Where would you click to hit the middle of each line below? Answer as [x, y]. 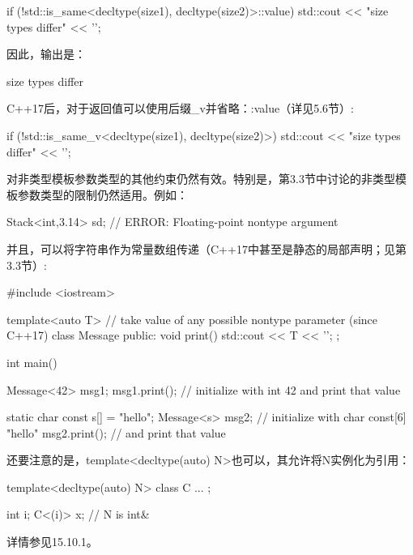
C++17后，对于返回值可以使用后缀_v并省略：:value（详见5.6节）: [180, 108]
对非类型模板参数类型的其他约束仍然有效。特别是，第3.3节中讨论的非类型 [201, 179]
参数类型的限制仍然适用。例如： [102, 194]
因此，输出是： [46, 54]
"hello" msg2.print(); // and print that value [116, 432]
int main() [32, 362]
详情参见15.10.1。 [52, 542]
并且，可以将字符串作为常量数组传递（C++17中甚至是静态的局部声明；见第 [206, 248]
